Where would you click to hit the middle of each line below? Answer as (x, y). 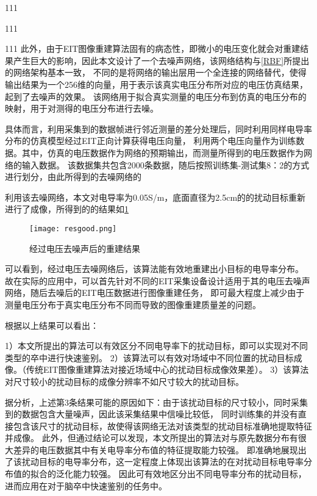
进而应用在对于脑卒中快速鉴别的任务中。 (86, 485)
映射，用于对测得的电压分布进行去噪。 (82, 108)
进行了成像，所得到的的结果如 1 (67, 209)
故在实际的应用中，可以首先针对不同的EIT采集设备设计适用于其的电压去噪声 (158, 280)
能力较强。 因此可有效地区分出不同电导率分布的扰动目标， (190, 474)
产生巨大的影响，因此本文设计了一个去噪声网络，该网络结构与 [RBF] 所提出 (161, 60)
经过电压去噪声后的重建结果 (85, 248)
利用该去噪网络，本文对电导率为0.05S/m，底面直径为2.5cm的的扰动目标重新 (155, 197)
